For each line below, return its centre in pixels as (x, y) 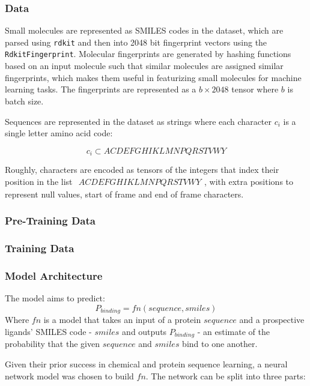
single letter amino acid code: (59, 133)
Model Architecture (54, 275)
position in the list (39, 181)
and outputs (144, 331)
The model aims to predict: (55, 298)
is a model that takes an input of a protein (122, 320)
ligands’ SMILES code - (48, 331)
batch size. (24, 101)
